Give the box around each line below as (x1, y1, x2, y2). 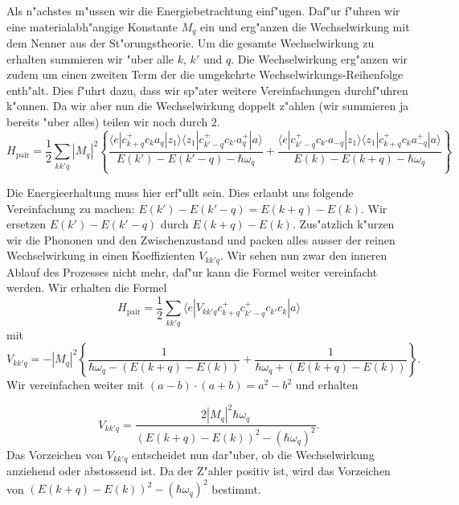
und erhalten (295, 376, 359, 393)
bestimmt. (211, 480, 261, 497)
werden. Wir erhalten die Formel (6, 279, 167, 296)
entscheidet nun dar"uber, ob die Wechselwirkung (132, 445, 375, 462)
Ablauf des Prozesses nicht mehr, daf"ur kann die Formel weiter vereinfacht (6, 263, 378, 280)
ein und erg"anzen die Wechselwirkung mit (200, 18, 410, 35)
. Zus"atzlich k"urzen (292, 216, 395, 232)
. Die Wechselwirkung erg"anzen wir (231, 50, 408, 67)
